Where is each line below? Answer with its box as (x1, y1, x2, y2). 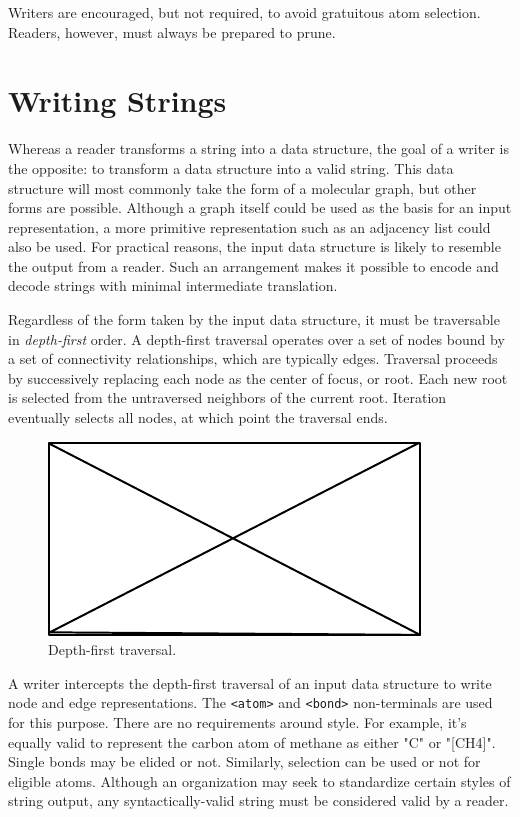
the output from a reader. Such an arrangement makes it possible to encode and (8, 255, 499, 276)
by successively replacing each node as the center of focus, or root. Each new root (8, 367, 508, 388)
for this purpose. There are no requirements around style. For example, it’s (8, 712, 467, 733)
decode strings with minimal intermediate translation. (8, 275, 338, 296)
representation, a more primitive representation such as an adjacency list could (8, 216, 491, 237)
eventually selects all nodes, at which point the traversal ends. (8, 407, 388, 428)
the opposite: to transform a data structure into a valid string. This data (8, 157, 454, 178)
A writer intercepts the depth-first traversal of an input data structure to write (8, 672, 492, 693)
